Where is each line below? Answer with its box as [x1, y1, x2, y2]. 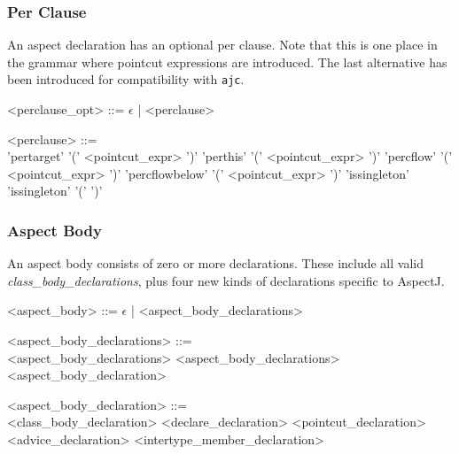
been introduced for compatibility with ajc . [7, 70, 245, 88]
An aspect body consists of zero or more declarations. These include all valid [7, 254, 424, 273]
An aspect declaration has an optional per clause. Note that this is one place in [7, 35, 438, 54]
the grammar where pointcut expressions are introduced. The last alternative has [7, 52, 447, 71]
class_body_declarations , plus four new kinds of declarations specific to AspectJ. [7, 271, 445, 289]
